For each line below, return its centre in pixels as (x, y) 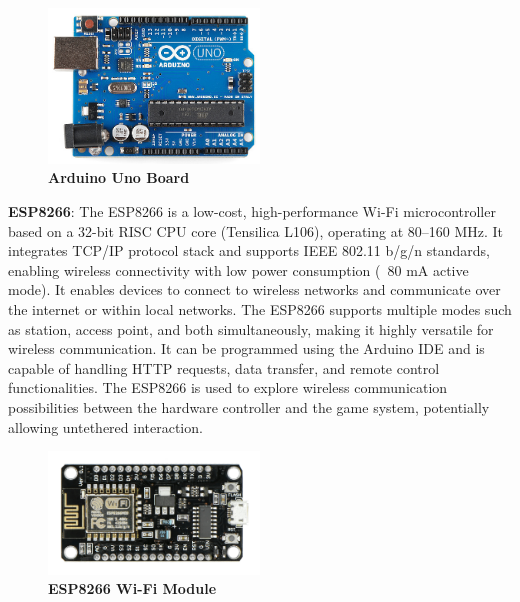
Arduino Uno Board (119, 177)
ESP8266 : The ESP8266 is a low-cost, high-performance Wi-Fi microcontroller (252, 211)
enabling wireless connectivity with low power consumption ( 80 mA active (238, 269)
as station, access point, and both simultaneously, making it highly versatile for (251, 328)
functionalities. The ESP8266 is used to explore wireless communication (228, 387)
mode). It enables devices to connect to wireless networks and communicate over (254, 289)
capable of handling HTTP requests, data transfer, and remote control (224, 367)
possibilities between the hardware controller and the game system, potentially (249, 406)
